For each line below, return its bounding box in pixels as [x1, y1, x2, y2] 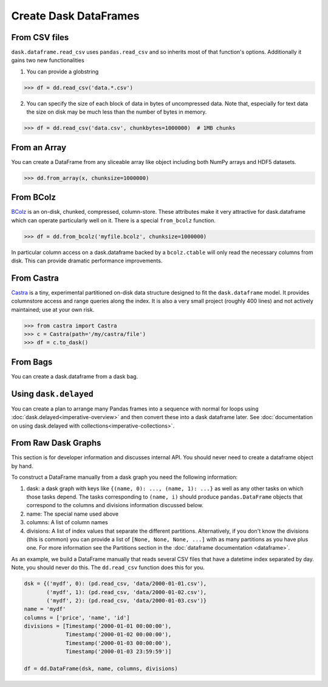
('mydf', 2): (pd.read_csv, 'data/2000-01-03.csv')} [46, 597, 207, 604]
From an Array [11, 142, 67, 152]
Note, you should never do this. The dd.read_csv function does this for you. [11, 564, 205, 571]
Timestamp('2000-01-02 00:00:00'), [66, 631, 172, 638]
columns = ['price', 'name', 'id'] [24, 614, 130, 621]
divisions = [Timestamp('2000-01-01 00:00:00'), [24, 623, 172, 630]
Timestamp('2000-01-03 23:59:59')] [66, 648, 172, 655]
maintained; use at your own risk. [11, 306, 95, 313]
